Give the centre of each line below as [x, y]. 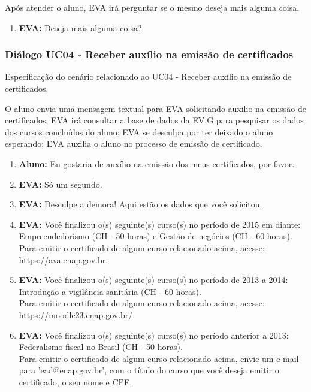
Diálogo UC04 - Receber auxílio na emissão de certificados [149, 54]
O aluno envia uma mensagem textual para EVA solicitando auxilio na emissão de [155, 108]
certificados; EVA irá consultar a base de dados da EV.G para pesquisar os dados [154, 120]
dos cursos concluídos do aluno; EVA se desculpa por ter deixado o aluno [139, 132]
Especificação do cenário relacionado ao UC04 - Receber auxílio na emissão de [148, 76]
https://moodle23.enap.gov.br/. [77, 314]
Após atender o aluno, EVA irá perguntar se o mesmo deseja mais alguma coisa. [152, 7]
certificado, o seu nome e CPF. [76, 382]
